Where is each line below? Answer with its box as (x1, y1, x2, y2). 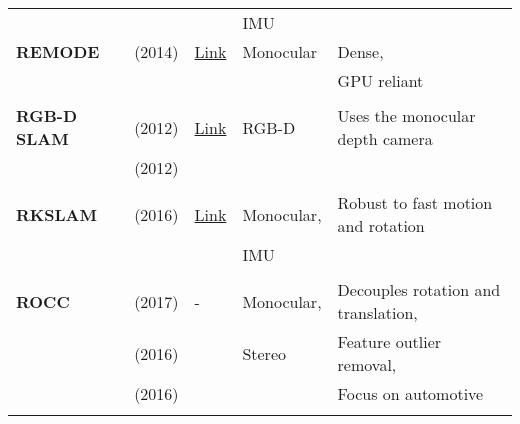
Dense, (337, 40, 384, 63)
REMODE (16, 40, 100, 63)
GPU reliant (337, 69, 424, 92)
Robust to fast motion (337, 191, 493, 214)
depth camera (337, 127, 433, 150)
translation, (337, 301, 418, 324)
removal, (337, 353, 397, 376)
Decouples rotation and (337, 278, 501, 301)
